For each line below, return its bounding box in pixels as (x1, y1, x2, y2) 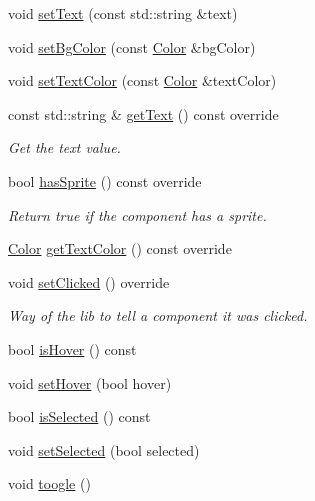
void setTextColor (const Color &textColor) (8, 70, 277, 91)
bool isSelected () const (8, 406, 151, 427)
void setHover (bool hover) (8, 372, 172, 393)
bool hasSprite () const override (8, 170, 202, 191)
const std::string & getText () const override (8, 103, 279, 124)
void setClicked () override (8, 271, 170, 292)
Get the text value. (8, 137, 121, 158)
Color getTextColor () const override (8, 238, 232, 259)
